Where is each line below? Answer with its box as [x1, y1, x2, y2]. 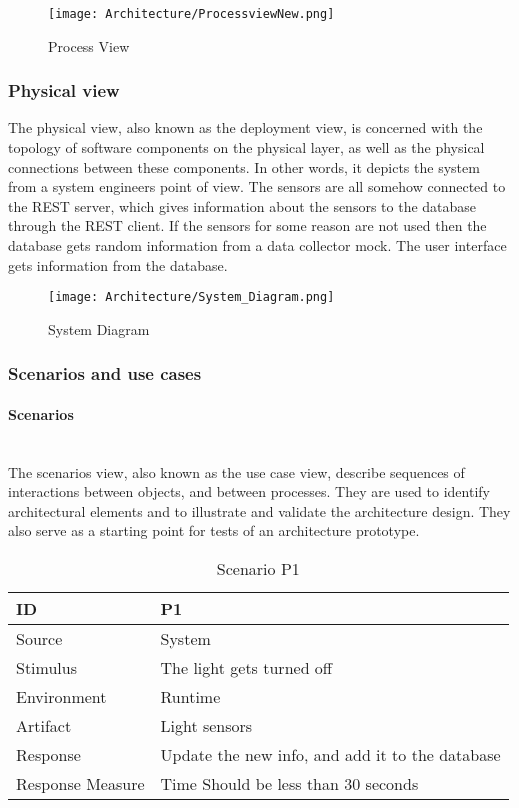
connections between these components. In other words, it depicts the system [8, 156, 480, 177]
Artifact [16, 714, 72, 738]
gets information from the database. [8, 254, 228, 275]
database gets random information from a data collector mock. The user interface [8, 235, 507, 256]
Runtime [160, 685, 221, 709]
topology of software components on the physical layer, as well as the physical [8, 137, 485, 158]
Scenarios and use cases [8, 361, 202, 386]
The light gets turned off [160, 656, 333, 680]
